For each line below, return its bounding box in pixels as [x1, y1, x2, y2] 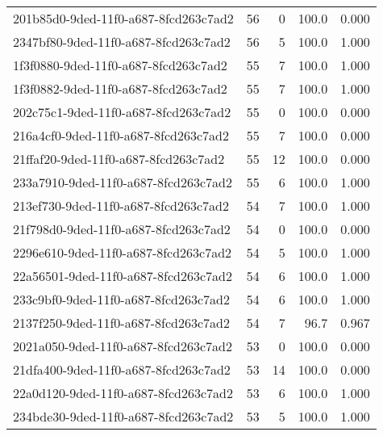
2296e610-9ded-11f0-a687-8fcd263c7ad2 [13, 243, 232, 262]
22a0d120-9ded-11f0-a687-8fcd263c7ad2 [13, 384, 233, 402]
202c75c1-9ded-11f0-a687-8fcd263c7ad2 [13, 103, 231, 121]
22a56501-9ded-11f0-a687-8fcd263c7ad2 [13, 266, 233, 285]
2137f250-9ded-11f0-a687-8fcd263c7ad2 [13, 313, 230, 332]
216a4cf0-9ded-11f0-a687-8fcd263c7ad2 [13, 126, 230, 145]
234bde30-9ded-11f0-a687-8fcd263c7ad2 [13, 407, 234, 426]
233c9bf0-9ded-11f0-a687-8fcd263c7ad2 [13, 290, 230, 308]
